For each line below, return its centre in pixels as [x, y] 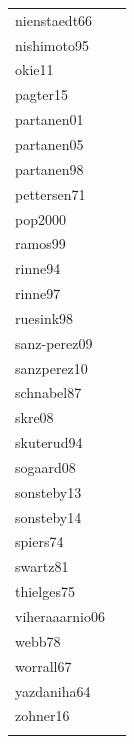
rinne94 [38, 268]
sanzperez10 [51, 367]
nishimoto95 [52, 44]
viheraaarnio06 [60, 616]
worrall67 [43, 665]
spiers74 [39, 541]
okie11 [34, 69]
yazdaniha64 [53, 690]
